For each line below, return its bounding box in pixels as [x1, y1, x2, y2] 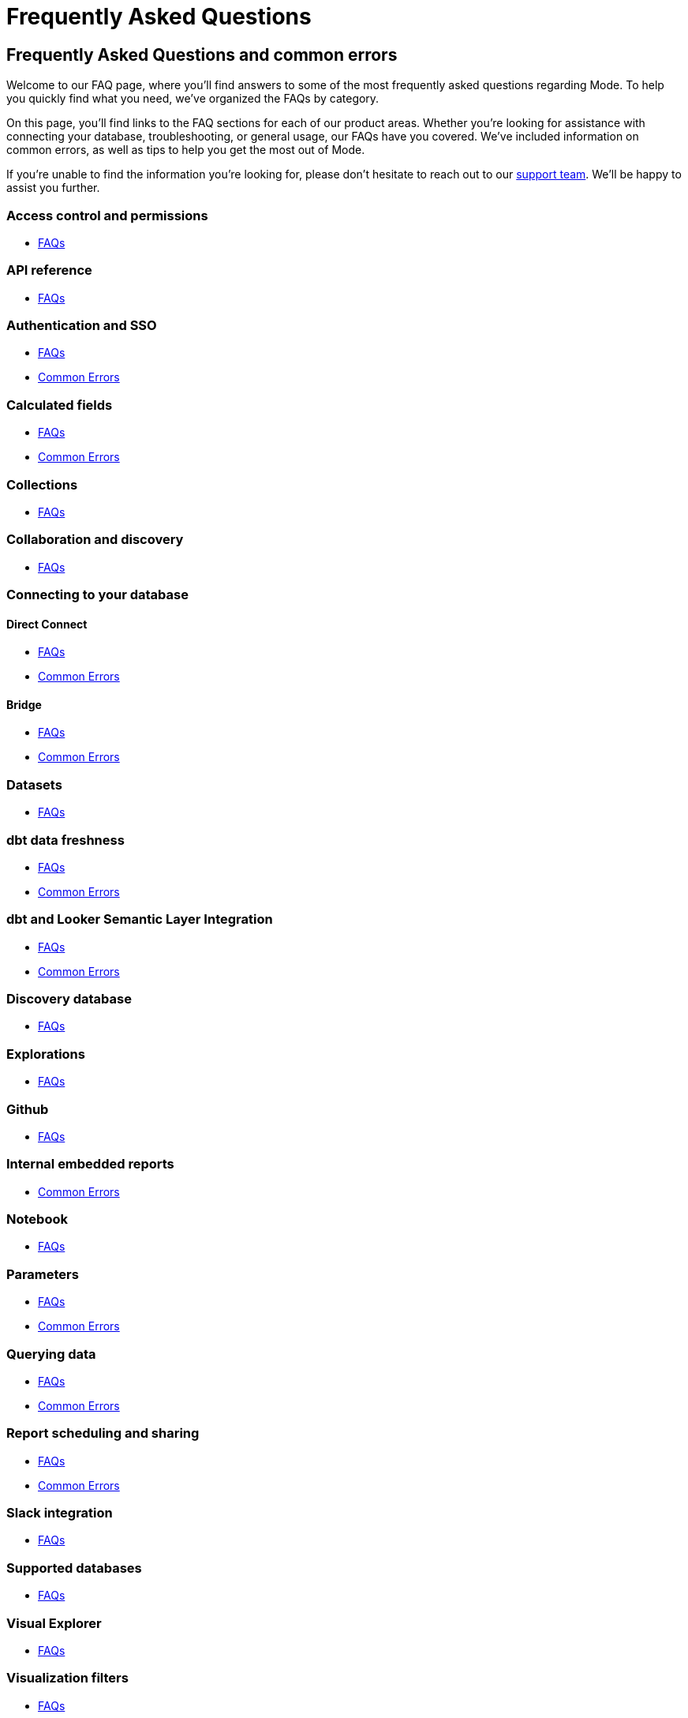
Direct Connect [6, 617, 88, 631]
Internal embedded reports [6, 1156, 174, 1172]
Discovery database [6, 991, 132, 1007]
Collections [6, 476, 78, 493]
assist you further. [6, 181, 100, 195]
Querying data [6, 1345, 96, 1362]
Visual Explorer [6, 1615, 102, 1631]
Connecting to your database [6, 587, 189, 603]
